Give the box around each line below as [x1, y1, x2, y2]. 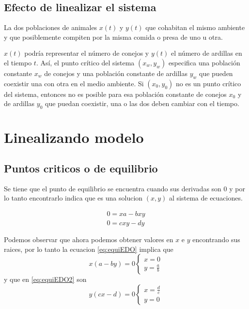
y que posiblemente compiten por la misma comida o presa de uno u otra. [4, 31, 223, 42]
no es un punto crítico [175, 78, 241, 88]
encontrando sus [192, 234, 240, 244]
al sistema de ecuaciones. [169, 193, 243, 203]
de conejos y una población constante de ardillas [44, 68, 187, 78]
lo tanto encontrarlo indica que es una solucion [4, 193, 143, 203]
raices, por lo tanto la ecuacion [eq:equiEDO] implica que [4, 244, 173, 254]
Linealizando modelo [4, 127, 144, 147]
